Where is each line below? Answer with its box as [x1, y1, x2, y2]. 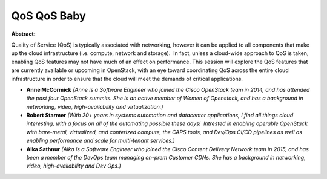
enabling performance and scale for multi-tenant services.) [26, 137, 175, 145]
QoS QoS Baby [11, 9, 86, 22]
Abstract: [11, 30, 36, 37]
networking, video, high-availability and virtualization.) [26, 103, 163, 110]
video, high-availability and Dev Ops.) [26, 162, 121, 169]
